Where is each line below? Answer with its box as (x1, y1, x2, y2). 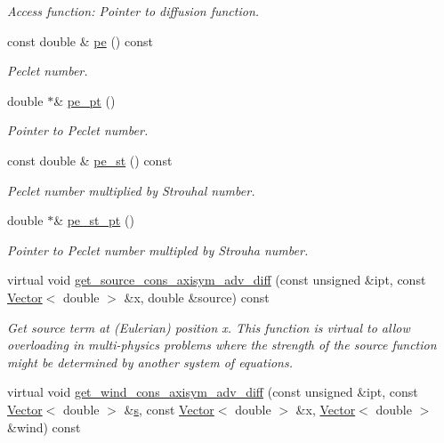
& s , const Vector (124, 399, 214, 418)
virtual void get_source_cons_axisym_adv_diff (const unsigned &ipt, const (7, 270, 426, 289)
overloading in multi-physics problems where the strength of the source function (7, 335, 437, 354)
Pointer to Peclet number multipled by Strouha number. (7, 240, 309, 259)
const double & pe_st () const (7, 150, 173, 169)
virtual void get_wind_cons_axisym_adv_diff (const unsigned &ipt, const (7, 383, 418, 401)
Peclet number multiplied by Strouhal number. (7, 181, 255, 199)
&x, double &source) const (124, 287, 270, 306)
